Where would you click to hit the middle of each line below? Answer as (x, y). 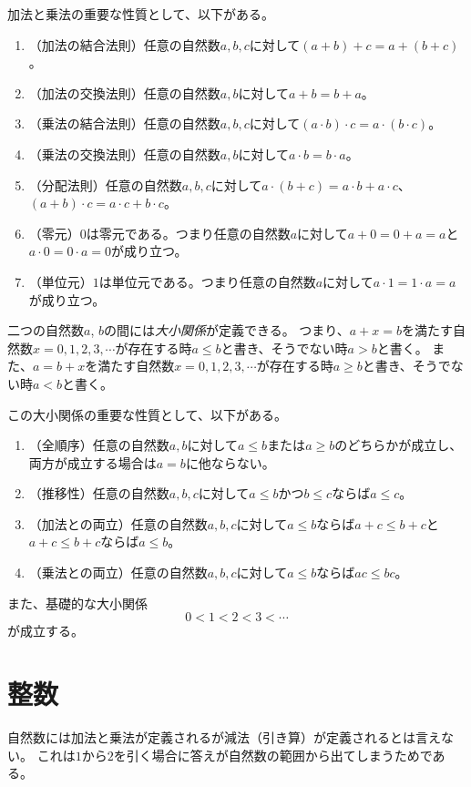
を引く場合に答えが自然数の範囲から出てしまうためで (273, 755)
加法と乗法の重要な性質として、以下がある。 (141, 14)
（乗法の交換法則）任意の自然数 (124, 153)
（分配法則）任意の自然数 (105, 184)
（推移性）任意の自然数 (99, 493)
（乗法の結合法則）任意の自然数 (124, 123)
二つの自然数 (46, 330)
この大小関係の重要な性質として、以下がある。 (147, 414)
